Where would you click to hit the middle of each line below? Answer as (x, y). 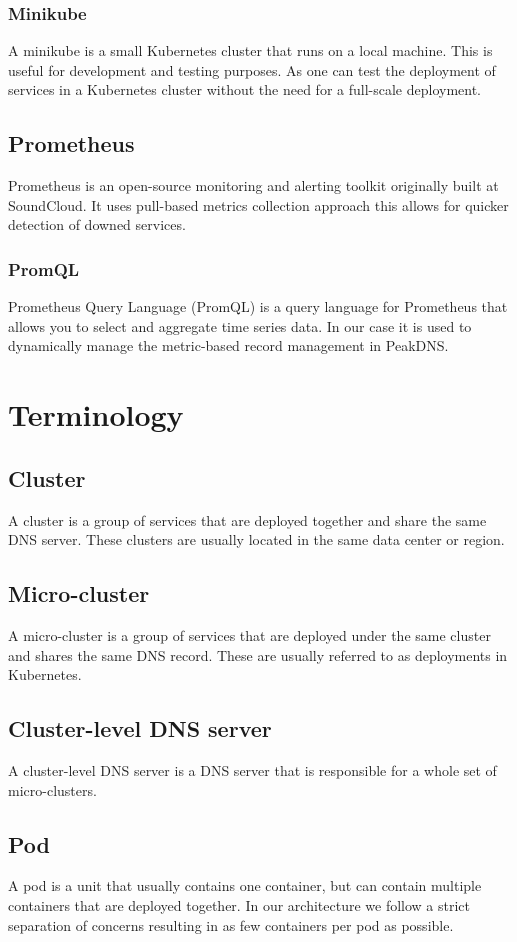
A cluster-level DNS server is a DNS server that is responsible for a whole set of (252, 769)
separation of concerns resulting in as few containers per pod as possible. (231, 924)
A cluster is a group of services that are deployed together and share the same (247, 519)
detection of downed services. (97, 224)
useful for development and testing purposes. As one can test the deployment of (252, 69)
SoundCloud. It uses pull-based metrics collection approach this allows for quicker (258, 204)
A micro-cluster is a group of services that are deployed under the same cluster (249, 634)
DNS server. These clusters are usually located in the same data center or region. (256, 539)
